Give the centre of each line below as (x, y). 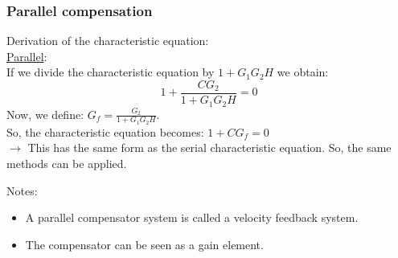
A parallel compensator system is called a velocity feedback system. (192, 217)
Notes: (22, 190)
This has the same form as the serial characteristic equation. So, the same (209, 147)
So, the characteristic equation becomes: (105, 131)
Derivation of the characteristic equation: (108, 41)
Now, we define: (45, 114)
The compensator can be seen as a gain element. (144, 244)
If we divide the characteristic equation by (111, 72)
